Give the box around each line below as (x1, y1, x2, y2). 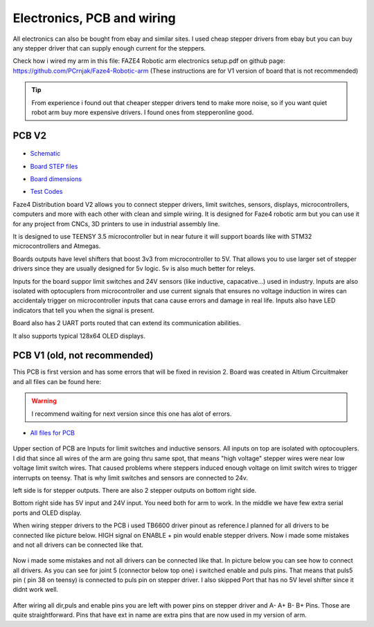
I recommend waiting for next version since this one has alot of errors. (31, 409, 232, 418)
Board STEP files (30, 162, 78, 170)
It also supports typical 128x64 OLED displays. (12, 331, 145, 340)
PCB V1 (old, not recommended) (12, 349, 154, 361)
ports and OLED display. (12, 509, 82, 517)
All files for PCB (30, 429, 75, 437)
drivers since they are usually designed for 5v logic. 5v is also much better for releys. (12, 264, 256, 273)
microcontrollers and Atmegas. (12, 242, 101, 251)
